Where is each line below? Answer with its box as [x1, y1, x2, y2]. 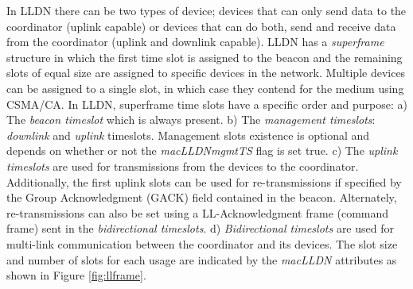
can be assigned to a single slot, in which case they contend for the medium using [6, 79, 404, 96]
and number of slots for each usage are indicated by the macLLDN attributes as [6, 251, 397, 268]
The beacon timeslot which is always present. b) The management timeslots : [6, 111, 376, 128]
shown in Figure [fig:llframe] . [6, 267, 146, 283]
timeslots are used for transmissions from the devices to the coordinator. [6, 157, 359, 174]
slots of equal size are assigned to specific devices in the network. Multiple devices [6, 64, 406, 81]
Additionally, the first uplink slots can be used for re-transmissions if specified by [6, 173, 402, 190]
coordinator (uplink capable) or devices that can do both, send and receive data [6, 17, 396, 34]
